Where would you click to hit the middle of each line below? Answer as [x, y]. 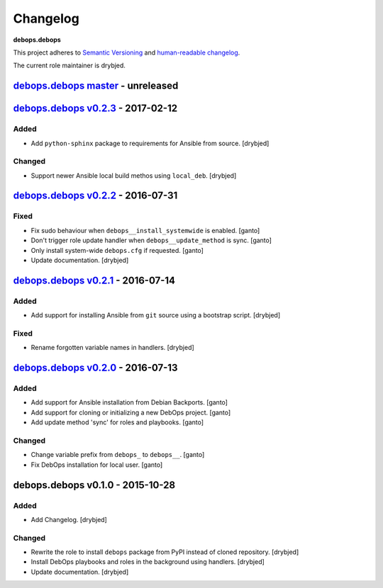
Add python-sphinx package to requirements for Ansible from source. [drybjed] [150, 143]
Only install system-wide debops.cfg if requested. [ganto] [117, 250]
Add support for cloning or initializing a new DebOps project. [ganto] [131, 412]
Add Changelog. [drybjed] [69, 519]
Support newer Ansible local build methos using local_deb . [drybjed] [134, 175]
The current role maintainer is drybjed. [69, 66]
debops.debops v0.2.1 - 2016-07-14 [94, 280]
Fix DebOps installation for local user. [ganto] [97, 465]
